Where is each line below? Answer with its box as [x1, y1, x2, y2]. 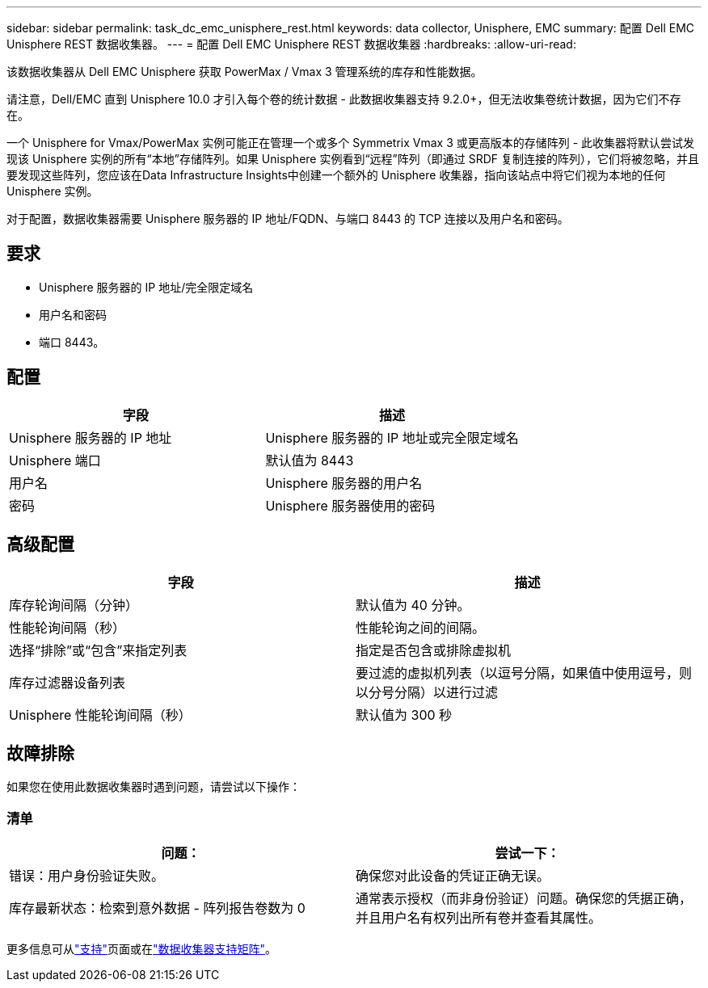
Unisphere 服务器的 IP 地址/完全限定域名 [39, 280, 254, 294]
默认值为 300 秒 [356, 706, 453, 723]
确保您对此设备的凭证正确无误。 [356, 868, 550, 885]
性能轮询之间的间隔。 [356, 619, 486, 636]
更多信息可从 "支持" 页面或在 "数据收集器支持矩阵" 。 [6, 942, 277, 956]
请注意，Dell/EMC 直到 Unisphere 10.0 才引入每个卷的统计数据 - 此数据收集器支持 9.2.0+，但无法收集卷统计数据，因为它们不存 [6, 92, 681, 106]
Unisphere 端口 [9, 452, 101, 469]
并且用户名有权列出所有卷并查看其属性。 [356, 910, 602, 927]
